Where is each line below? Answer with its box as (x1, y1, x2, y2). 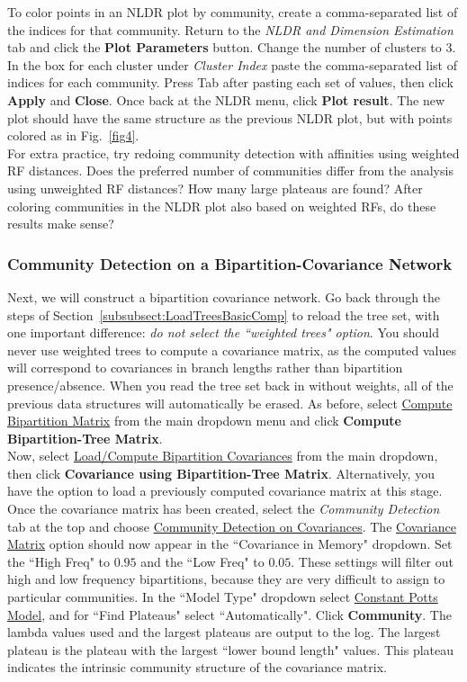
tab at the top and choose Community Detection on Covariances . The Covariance (7, 516, 456, 535)
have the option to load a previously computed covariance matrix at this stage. (7, 481, 443, 500)
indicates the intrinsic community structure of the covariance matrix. (7, 658, 387, 677)
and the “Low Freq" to (140, 552, 265, 570)
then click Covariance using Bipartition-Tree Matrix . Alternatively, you (7, 463, 435, 482)
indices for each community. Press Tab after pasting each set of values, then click (7, 73, 454, 92)
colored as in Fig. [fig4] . (7, 126, 139, 145)
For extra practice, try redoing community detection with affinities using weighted (7, 143, 460, 162)
